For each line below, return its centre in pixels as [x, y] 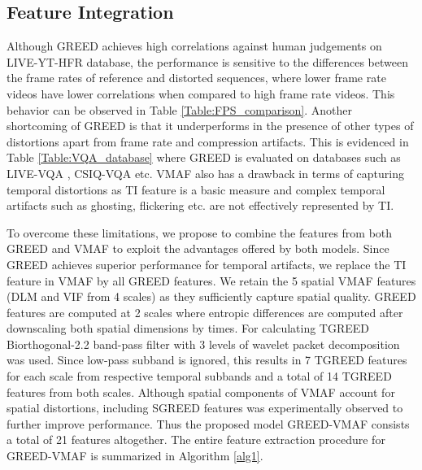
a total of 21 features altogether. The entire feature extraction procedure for [196, 440]
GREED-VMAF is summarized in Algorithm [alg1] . [135, 456]
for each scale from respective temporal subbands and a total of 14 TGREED [199, 376]
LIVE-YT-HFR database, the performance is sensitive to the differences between [207, 61]
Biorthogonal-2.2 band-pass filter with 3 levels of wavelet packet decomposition [203, 344]
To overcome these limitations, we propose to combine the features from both [200, 232]
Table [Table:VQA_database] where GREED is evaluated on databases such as [204, 157]
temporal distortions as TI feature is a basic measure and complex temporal [196, 189]
